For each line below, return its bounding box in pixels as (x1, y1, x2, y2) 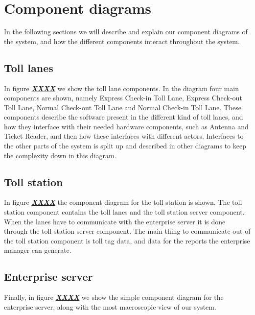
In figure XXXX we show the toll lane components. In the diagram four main (4, 83, 239, 93)
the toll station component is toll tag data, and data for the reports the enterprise (4, 235, 250, 245)
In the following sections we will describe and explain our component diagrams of (4, 26, 248, 37)
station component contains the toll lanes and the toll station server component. (4, 207, 245, 217)
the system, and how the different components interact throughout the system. (4, 36, 240, 46)
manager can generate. (4, 245, 71, 255)
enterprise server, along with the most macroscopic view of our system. (4, 301, 216, 312)
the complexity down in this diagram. (4, 150, 116, 160)
